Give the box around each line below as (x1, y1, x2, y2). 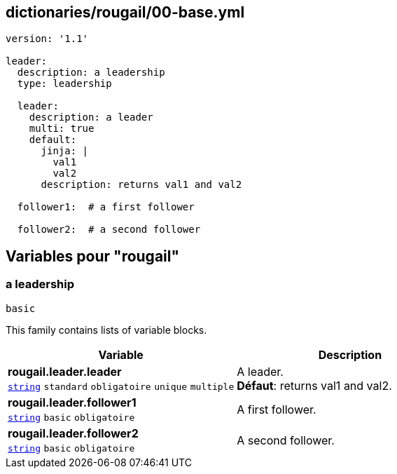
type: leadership (17, 78, 112, 90)
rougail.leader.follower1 (8, 395, 137, 409)
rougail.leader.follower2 (8, 426, 139, 440)
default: (29, 134, 77, 146)
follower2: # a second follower (17, 224, 201, 236)
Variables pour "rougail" (6, 247, 180, 265)
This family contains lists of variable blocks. (6, 323, 207, 336)
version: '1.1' (6, 33, 89, 45)
